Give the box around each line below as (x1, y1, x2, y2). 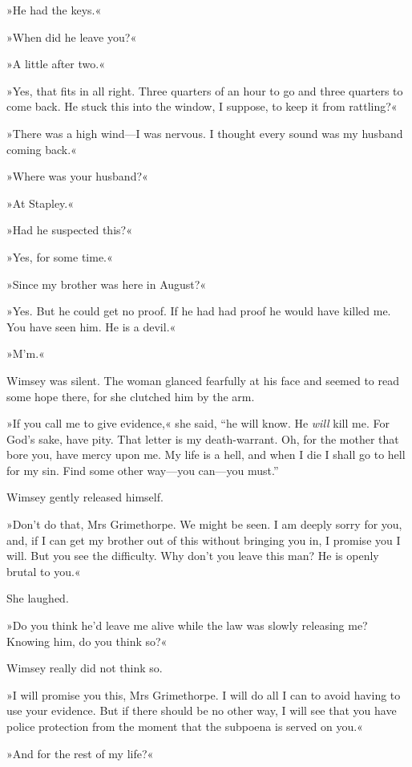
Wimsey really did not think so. (6, 659, 163, 676)
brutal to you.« (6, 562, 81, 579)
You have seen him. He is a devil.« (6, 318, 176, 335)
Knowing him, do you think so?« (6, 632, 168, 649)
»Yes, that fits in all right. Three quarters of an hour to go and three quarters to (6, 82, 403, 99)
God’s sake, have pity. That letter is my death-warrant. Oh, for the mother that (6, 430, 399, 447)
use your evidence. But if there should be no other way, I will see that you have (6, 702, 397, 719)
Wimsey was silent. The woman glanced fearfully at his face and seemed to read (6, 371, 400, 388)
